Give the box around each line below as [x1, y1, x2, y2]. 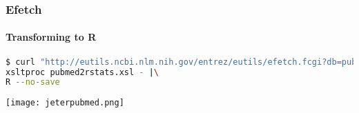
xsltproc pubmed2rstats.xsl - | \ [6, 67, 159, 77]
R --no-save [6, 77, 60, 88]
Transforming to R [6, 30, 97, 44]
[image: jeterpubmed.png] [6, 98, 124, 108]
